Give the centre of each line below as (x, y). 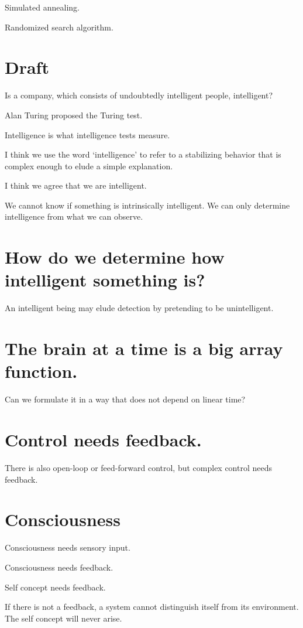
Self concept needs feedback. (55, 587)
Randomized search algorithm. (59, 27)
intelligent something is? (105, 280)
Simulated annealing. (42, 7)
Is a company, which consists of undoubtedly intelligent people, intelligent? (139, 95)
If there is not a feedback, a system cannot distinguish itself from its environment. (152, 607)
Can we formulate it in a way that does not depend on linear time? (125, 399)
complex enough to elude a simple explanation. (89, 165)
